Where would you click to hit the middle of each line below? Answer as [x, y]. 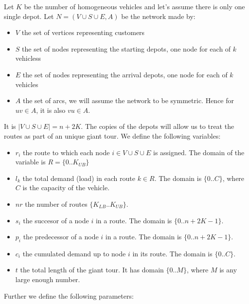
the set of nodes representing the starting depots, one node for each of [126, 48]
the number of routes [56, 204]
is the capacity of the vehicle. [66, 188]
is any [228, 270]
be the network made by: [158, 16]
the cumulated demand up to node [74, 253]
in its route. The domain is [172, 253]
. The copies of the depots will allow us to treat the [158, 126]
